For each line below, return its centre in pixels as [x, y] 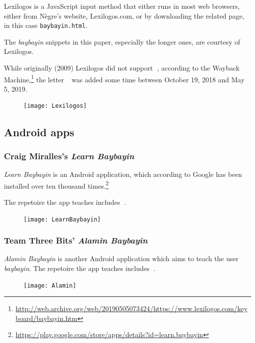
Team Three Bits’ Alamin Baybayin [76, 240]
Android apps [39, 132]
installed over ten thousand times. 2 [56, 185]
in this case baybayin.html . [46, 25]
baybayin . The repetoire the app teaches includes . [80, 268]
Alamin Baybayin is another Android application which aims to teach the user [121, 258]
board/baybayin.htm [46, 318]
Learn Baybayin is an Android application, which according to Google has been [123, 174]
